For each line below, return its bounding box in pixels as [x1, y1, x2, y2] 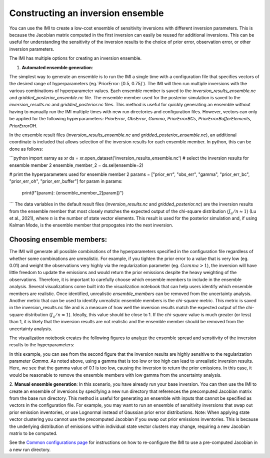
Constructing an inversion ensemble [9, 8, 164, 19]
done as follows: [9, 146, 43, 152]
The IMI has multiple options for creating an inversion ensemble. [9, 55, 142, 61]
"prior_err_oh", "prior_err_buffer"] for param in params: [9, 178, 122, 184]
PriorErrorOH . [9, 123, 37, 129]
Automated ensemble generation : [21, 64, 93, 70]
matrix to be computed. [9, 430, 57, 436]
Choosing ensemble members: [9, 236, 107, 244]
